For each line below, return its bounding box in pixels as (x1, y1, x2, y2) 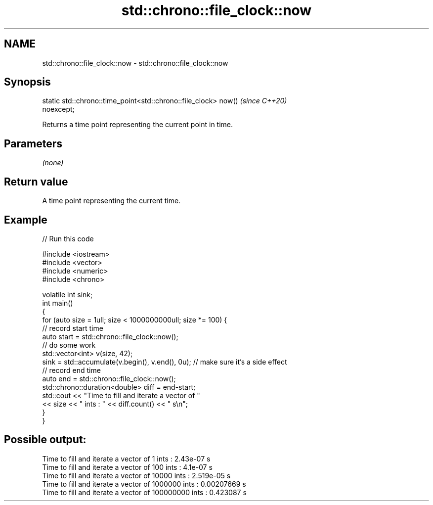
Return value (4, 175, 68, 188)
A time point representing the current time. (42, 196, 181, 205)
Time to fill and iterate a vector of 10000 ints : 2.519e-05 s (42, 471, 231, 480)
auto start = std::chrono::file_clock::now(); (42, 332, 178, 341)
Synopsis (4, 76, 51, 89)
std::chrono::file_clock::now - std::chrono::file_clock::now (42, 58, 228, 67)
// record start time (42, 323, 103, 332)
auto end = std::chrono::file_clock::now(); (42, 374, 176, 383)
